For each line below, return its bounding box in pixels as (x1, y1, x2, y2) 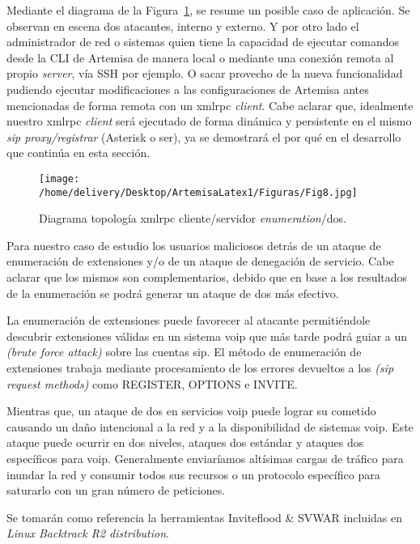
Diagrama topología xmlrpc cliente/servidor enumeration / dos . (39, 210, 346, 227)
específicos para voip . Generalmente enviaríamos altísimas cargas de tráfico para (6, 449, 404, 466)
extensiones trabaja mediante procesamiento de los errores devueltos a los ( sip (6, 359, 394, 376)
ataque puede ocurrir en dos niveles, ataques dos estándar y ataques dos (6, 434, 364, 451)
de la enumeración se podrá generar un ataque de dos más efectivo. (6, 284, 339, 301)
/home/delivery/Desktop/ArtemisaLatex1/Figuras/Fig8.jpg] (39, 186, 358, 198)
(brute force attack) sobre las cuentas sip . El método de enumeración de (6, 343, 362, 360)
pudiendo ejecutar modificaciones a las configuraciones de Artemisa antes (6, 80, 369, 97)
